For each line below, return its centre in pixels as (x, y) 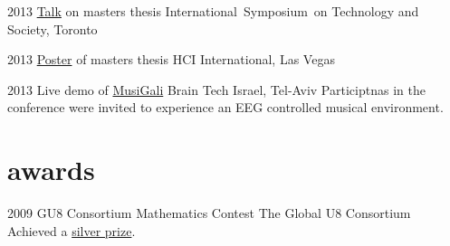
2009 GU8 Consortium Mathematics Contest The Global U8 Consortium (209, 213)
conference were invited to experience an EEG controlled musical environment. (225, 107)
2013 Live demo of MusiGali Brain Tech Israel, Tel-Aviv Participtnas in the (216, 89)
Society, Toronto (53, 28)
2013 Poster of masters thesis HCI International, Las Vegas (171, 59)
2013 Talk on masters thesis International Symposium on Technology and (213, 11)
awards (51, 170)
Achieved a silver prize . (72, 230)
